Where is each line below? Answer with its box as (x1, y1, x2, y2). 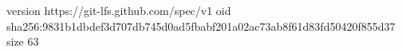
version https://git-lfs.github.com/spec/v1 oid (6, 2, 231, 18)
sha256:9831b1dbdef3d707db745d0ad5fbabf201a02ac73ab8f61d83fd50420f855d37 (6, 17, 396, 34)
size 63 (6, 33, 39, 50)
